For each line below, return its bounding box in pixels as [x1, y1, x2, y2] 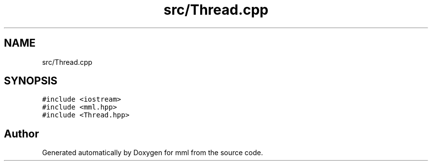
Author [4, 127, 39, 140]
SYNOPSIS [4, 75, 58, 87]
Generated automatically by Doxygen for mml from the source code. [42, 148, 263, 157]
